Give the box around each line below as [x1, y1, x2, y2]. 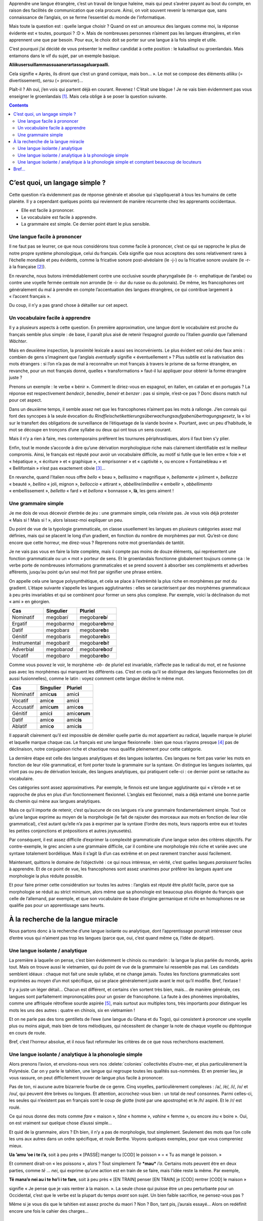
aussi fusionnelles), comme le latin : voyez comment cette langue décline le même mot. [9, 675, 185, 681]
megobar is [46, 633, 71, 640]
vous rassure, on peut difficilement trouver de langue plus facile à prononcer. [9, 1075, 164, 1081]
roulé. [9, 1104, 21, 1110]
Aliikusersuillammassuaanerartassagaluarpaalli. [9, 62, 110, 68]
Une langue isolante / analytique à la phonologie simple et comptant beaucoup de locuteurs [18, 159, 202, 165]
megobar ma [46, 620, 75, 627]
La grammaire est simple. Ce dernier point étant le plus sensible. [21, 221, 150, 227]
